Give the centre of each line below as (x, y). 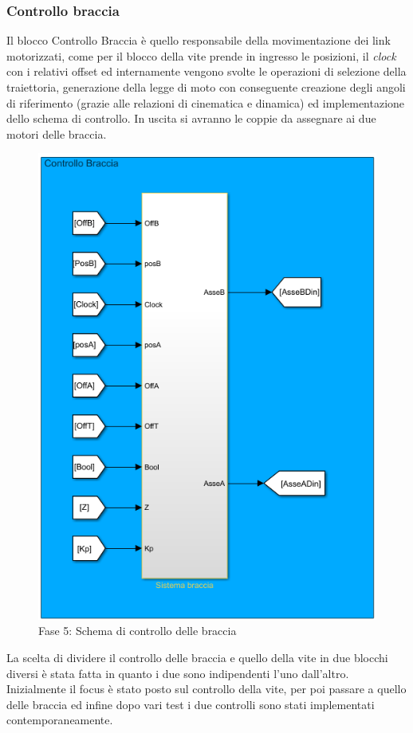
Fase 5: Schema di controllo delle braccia (138, 631)
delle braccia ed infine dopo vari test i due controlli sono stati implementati (191, 704)
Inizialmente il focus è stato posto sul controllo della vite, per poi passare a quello (206, 689)
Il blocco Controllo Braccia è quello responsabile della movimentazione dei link (199, 40)
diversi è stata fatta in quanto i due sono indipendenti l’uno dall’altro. (178, 673)
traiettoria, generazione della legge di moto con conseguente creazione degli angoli (206, 87)
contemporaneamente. (60, 720)
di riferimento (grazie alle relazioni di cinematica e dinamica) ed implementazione (206, 102)
